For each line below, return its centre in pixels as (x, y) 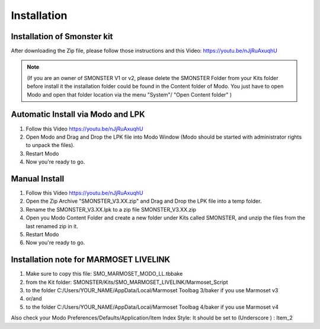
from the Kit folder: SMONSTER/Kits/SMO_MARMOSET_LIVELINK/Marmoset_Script (127, 282)
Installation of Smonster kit (62, 36)
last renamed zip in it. (52, 226)
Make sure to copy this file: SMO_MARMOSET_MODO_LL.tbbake (104, 274)
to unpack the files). (50, 145)
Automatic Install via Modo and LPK (78, 115)
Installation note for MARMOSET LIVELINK (91, 260)
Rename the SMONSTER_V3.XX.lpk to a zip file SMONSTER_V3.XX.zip (111, 209)
